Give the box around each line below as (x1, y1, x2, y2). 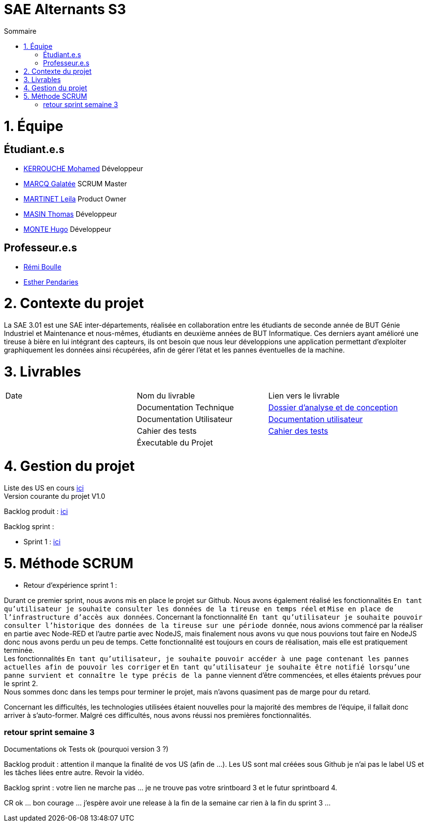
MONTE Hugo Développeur (23, 224, 112, 233)
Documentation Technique (136, 402, 234, 412)
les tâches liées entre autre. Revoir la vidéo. (4, 768, 144, 777)
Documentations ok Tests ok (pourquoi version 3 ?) (4, 745, 169, 754)
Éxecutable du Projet (136, 437, 213, 447)
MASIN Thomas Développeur (23, 209, 117, 218)
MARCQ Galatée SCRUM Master (23, 179, 127, 188)
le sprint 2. (4, 679, 38, 688)
